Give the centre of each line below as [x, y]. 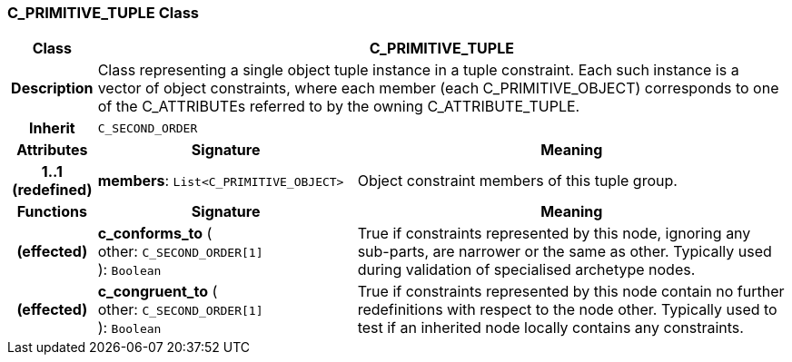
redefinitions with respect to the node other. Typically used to [567, 310]
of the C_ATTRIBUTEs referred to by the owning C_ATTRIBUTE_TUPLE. [339, 107]
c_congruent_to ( [158, 292]
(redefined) [52, 190]
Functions [52, 212]
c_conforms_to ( [155, 234]
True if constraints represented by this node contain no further [571, 292]
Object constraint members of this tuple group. [517, 181]
